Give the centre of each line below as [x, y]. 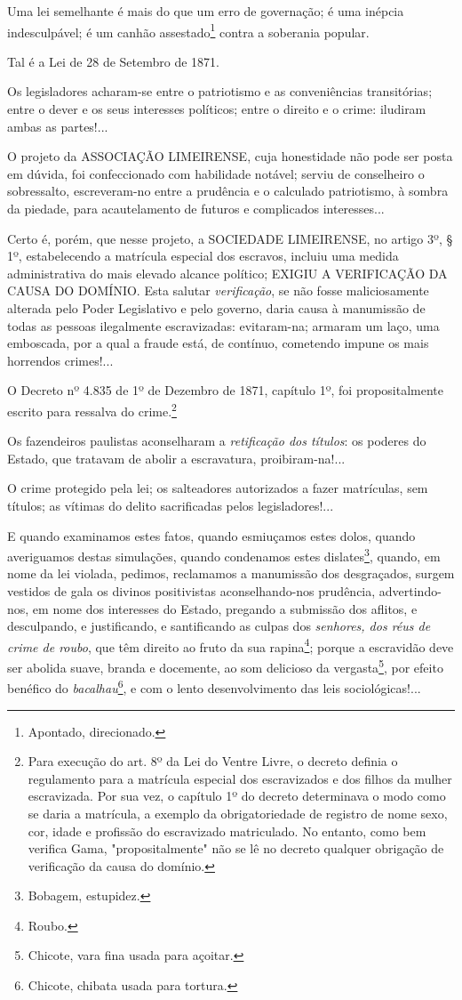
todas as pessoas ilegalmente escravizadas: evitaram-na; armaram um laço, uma [223, 325]
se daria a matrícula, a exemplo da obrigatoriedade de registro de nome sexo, [238, 813]
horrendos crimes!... [60, 360]
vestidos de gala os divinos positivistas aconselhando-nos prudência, [191, 591]
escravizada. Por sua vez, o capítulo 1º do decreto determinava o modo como [237, 796]
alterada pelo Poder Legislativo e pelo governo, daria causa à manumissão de [216, 307]
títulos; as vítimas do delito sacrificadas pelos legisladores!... [171, 505]
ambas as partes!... [58, 126]
